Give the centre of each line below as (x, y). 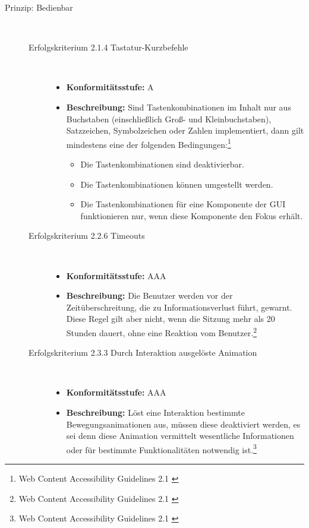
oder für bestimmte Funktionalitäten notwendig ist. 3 (161, 448)
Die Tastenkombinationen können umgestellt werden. (177, 184)
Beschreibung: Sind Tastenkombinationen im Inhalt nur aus (179, 107)
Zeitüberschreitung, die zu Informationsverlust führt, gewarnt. (179, 307)
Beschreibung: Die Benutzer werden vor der (149, 295)
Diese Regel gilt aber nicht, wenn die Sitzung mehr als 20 (171, 319)
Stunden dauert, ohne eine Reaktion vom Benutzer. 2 (161, 331)
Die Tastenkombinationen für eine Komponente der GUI (183, 204)
